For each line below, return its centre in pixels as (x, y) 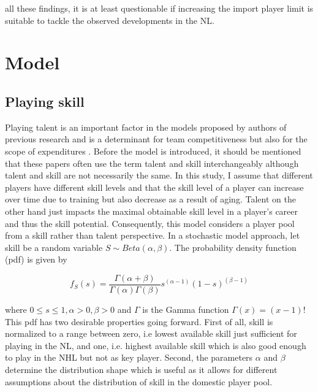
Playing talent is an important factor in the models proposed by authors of (146, 127)
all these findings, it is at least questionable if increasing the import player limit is (159, 8)
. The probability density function (233, 247)
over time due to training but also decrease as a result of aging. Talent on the (150, 199)
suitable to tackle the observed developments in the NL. (110, 20)
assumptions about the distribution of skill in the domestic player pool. (139, 381)
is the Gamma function (186, 309)
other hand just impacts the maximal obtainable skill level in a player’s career (152, 211)
